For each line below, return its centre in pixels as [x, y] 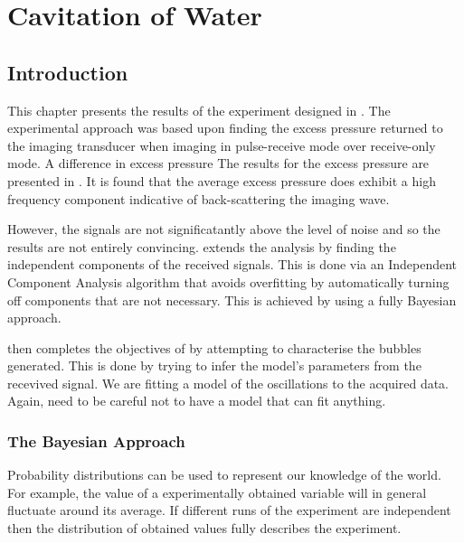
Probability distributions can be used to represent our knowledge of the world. [224, 475]
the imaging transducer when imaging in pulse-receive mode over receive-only [222, 145]
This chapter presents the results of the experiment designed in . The [199, 110]
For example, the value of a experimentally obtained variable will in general [217, 492]
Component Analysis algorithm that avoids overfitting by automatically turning [228, 281]
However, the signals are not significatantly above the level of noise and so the [224, 229]
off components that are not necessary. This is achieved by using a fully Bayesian [232, 300]
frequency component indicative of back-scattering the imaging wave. [199, 198]
